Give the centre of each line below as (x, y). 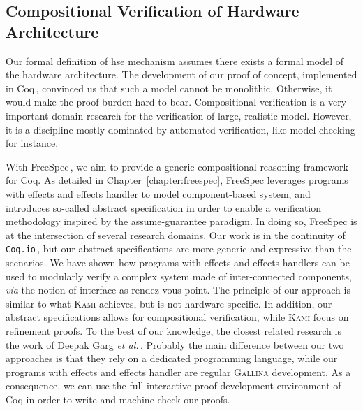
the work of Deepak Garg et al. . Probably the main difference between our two (175, 344)
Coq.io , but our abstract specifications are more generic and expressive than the (179, 248)
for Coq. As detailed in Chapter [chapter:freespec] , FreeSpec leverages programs (177, 180)
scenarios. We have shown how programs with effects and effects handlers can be (178, 262)
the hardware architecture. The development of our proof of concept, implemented (181, 74)
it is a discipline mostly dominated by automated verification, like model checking (180, 129)
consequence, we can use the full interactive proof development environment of (173, 385)
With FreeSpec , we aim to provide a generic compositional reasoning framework (177, 166)
